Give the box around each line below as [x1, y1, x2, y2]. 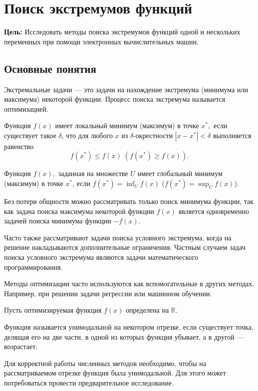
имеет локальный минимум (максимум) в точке [55, 120, 199, 131]
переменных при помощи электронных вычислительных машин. [4, 36, 199, 46]
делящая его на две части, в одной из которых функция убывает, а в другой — [4, 331, 244, 342]
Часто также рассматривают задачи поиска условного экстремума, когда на [4, 232, 232, 242]
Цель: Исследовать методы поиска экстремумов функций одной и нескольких [4, 26, 241, 37]
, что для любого [61, 130, 113, 140]
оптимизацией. [4, 103, 48, 114]
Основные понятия [4, 60, 96, 76]
